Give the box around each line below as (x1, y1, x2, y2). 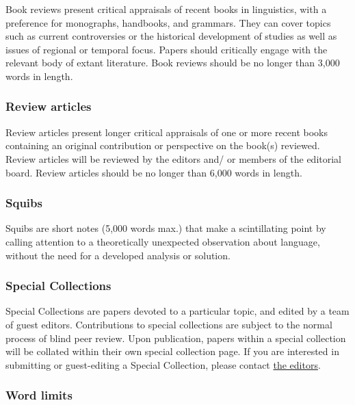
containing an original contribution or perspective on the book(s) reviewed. (5, 138, 320, 153)
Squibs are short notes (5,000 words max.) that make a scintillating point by (5, 221, 326, 235)
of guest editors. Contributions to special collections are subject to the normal (5, 317, 332, 331)
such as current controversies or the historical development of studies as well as (5, 29, 337, 43)
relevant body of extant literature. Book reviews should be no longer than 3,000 (5, 55, 340, 70)
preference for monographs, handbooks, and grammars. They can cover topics (5, 15, 331, 29)
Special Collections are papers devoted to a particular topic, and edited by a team (5, 304, 350, 318)
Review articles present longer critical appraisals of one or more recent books (5, 125, 328, 139)
